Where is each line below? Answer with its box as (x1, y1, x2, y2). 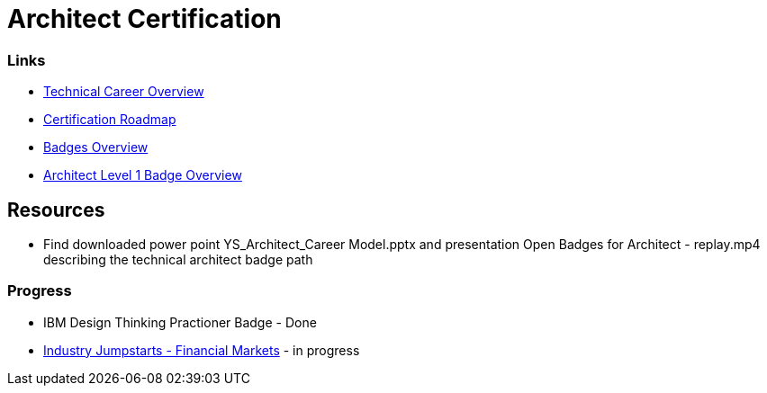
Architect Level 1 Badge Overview (43, 167, 242, 183)
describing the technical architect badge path (43, 251, 313, 267)
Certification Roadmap (43, 112, 176, 128)
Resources (7, 198, 105, 221)
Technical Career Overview (43, 84, 204, 100)
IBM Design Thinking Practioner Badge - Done (43, 314, 317, 330)
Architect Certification (7, 4, 282, 34)
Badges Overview (43, 139, 149, 156)
